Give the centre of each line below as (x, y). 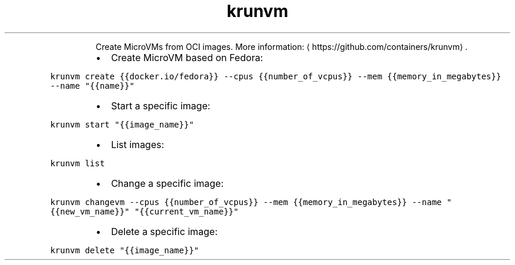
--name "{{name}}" (92, 85)
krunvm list (78, 163)
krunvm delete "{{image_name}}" (125, 250)
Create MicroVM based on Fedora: (187, 57)
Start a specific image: (160, 105)
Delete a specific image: (164, 231)
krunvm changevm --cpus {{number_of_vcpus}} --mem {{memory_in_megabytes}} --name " (251, 202)
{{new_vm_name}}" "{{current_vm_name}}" (144, 211)
